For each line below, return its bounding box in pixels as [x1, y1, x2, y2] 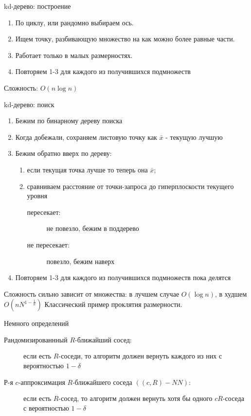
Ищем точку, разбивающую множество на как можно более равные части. [15, 34, 235, 44]
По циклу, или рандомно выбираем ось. [15, 17, 134, 27]
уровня [27, 190, 48, 201]
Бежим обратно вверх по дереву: [15, 148, 112, 158]
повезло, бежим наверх [46, 256, 115, 266]
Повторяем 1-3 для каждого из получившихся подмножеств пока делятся [15, 272, 231, 283]
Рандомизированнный [4, 334, 68, 344]
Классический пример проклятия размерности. [44, 299, 182, 309]
